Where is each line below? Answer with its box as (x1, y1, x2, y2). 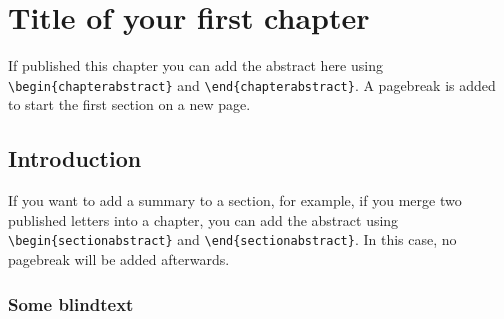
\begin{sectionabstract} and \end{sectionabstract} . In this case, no (8, 229, 457, 250)
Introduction (8, 143, 142, 174)
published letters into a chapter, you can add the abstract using (8, 209, 399, 230)
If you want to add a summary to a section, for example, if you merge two (8, 190, 462, 211)
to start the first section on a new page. (8, 94, 251, 115)
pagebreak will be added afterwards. (8, 249, 230, 270)
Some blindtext (8, 291, 134, 316)
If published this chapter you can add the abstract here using (8, 55, 383, 76)
